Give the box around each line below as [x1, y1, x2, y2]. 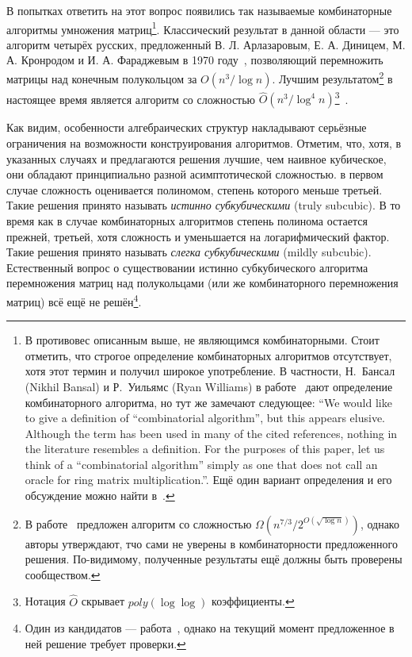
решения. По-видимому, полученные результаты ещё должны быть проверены [25, 551, 402, 567]
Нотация [25, 593, 66, 609]
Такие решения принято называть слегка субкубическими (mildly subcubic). [6, 244, 372, 260]
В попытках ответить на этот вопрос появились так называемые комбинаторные [6, 2, 392, 18]
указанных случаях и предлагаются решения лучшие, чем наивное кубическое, [6, 150, 387, 167]
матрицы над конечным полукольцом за [6, 70, 197, 86]
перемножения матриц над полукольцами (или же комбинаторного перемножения [6, 275, 399, 291]
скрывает [81, 593, 125, 609]
